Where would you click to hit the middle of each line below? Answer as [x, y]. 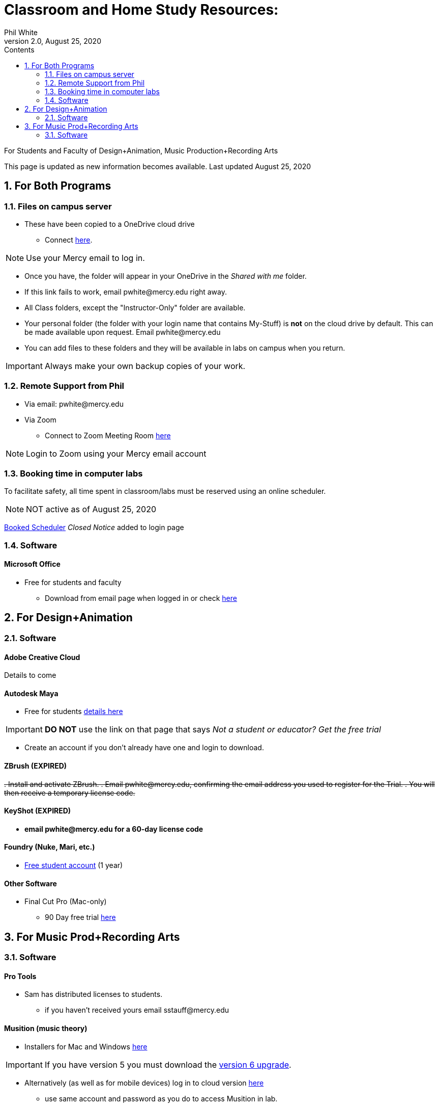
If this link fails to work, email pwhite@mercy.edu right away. [126, 292]
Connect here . [69, 240]
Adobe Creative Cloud [42, 657]
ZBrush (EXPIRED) [36, 766]
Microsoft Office [32, 564]
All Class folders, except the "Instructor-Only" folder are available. [135, 307]
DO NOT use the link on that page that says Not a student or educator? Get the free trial [213, 730]
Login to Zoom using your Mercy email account [116, 453]
